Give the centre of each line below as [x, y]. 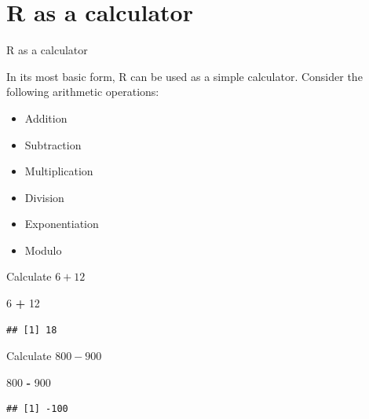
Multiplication [59, 171]
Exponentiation [62, 224]
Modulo [43, 250]
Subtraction [53, 144]
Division [44, 197]
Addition [46, 118]
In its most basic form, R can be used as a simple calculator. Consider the [184, 76]
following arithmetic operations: [83, 92]
